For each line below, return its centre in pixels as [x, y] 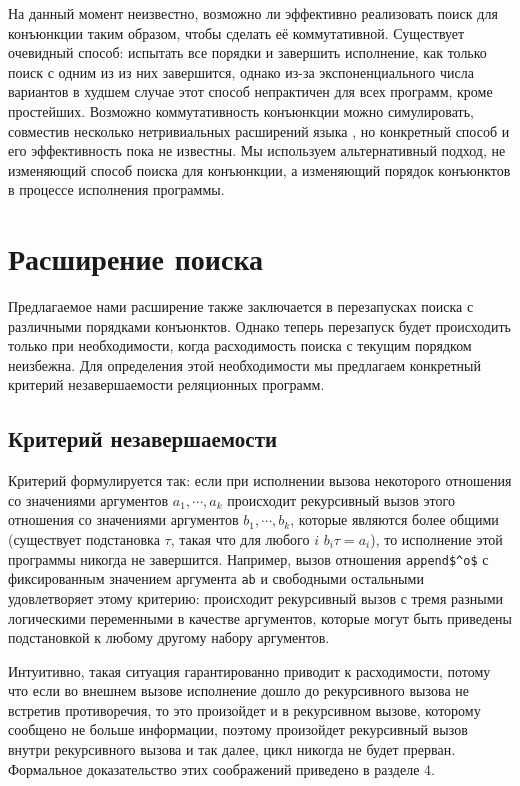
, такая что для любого [240, 539]
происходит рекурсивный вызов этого [341, 499]
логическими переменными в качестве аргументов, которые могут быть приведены [260, 617]
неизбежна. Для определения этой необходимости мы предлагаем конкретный [244, 364]
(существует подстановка [84, 539]
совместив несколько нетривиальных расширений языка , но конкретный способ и [259, 130]
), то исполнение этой [436, 539]
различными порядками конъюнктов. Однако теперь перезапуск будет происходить [259, 325]
